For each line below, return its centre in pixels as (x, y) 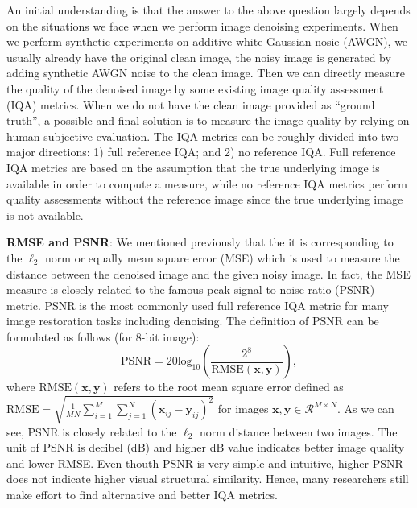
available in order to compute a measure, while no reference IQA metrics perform (207, 183)
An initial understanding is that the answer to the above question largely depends (208, 10)
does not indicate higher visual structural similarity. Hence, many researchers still (208, 479)
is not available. (45, 215)
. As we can (365, 409)
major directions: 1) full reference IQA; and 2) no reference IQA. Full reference (201, 152)
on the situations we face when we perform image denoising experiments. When (202, 25)
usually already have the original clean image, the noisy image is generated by (199, 57)
